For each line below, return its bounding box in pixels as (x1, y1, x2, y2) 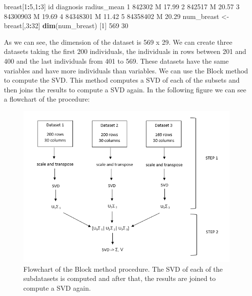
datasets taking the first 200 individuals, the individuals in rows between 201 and (4, 46, 246, 56)
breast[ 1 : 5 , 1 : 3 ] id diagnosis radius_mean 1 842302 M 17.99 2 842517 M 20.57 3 (4, 1, 240, 11)
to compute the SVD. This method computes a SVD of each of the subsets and (4, 75, 240, 85)
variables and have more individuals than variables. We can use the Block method (4, 65, 248, 75)
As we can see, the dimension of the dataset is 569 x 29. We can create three (4, 36, 233, 47)
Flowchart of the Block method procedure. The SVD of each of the (23, 263, 223, 274)
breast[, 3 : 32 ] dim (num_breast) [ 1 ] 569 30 (4, 20, 128, 31)
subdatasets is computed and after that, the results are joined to (23, 273, 216, 283)
